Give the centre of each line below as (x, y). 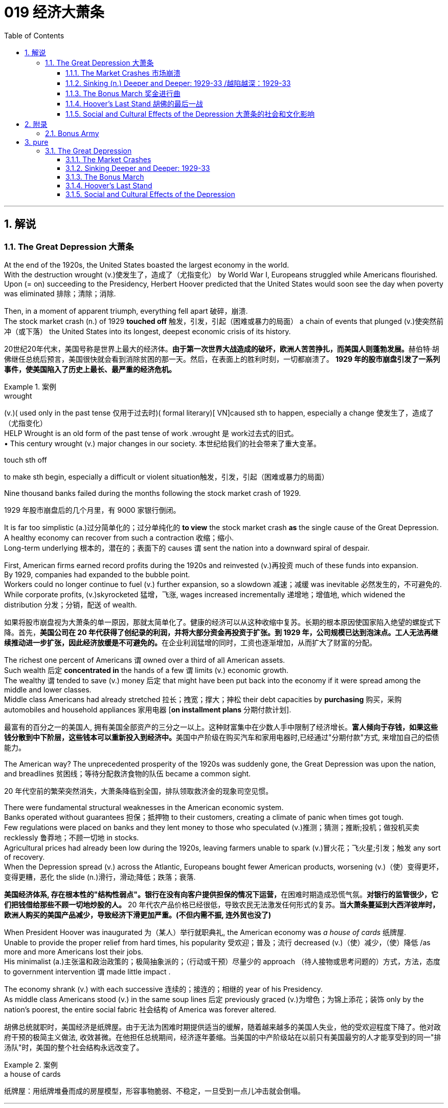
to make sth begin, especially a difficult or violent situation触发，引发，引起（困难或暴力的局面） (166, 476)
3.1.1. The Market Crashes (108, 159)
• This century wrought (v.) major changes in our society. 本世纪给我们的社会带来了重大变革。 (162, 443)
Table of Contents (34, 35)
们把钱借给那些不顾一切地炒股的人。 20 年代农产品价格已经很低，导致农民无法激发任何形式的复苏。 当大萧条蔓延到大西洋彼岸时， (222, 904)
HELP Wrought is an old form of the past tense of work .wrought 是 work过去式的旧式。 (151, 433)
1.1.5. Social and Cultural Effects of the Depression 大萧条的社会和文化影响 (190, 114)
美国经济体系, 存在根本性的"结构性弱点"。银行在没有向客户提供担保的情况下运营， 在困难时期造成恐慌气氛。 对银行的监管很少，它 (221, 894)
